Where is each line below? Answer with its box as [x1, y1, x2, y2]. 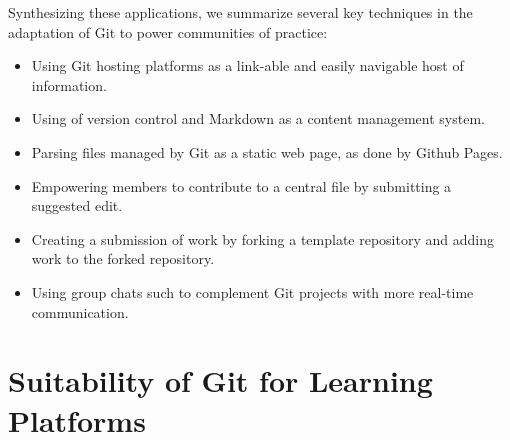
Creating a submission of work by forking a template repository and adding [31, 228, 494, 249]
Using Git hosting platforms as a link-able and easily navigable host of [31, 55, 464, 76]
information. [31, 74, 107, 95]
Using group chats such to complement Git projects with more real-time [31, 281, 474, 302]
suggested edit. [31, 195, 123, 216]
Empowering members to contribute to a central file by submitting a [31, 175, 452, 196]
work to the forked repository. [31, 248, 215, 269]
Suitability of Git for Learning [8, 360, 433, 401]
